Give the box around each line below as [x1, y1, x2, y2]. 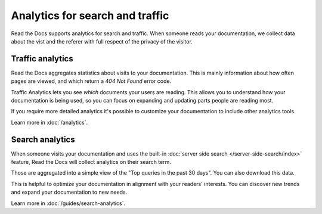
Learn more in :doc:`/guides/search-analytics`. [11, 200, 125, 207]
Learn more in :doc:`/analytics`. [11, 119, 88, 126]
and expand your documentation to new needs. [11, 188, 128, 196]
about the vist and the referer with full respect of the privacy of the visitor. [11, 38, 193, 45]
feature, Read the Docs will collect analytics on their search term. [11, 159, 171, 166]
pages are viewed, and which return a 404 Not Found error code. [11, 77, 172, 85]
